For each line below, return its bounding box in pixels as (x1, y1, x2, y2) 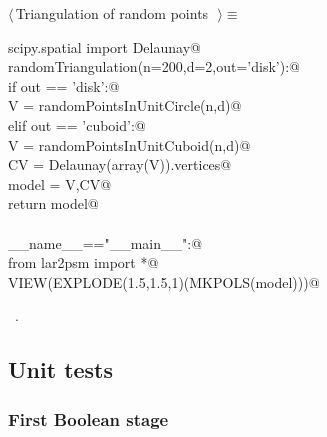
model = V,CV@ (8, 173, 112, 194)
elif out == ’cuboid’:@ (8, 114, 146, 135)
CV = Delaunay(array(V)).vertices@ (8, 154, 232, 175)
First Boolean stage (8, 406, 169, 431)
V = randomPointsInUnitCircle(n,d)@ (8, 95, 242, 116)
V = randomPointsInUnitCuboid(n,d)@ (8, 134, 251, 155)
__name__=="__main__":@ (8, 232, 203, 253)
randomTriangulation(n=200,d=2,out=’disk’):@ (8, 56, 300, 77)
